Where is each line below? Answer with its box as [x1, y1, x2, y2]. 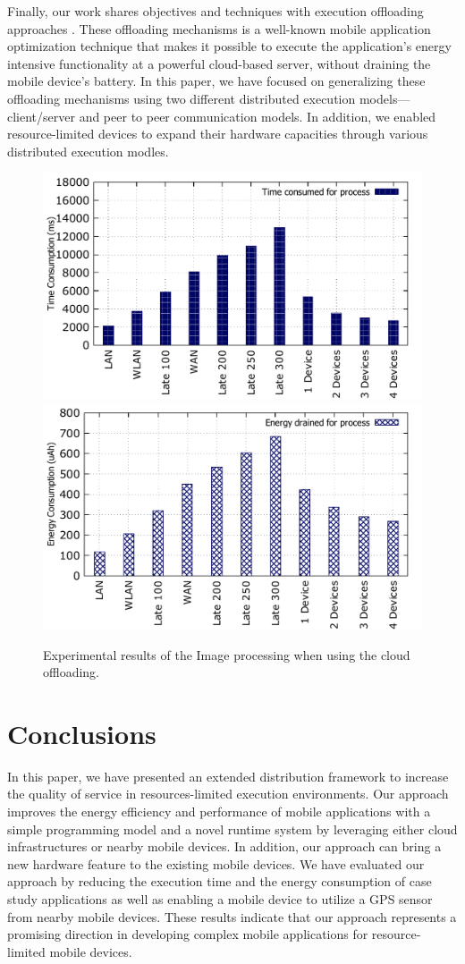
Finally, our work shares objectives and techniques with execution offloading [7, 2, 424, 20]
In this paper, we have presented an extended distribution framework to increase [7, 766, 449, 785]
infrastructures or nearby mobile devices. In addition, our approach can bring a [7, 837, 442, 856]
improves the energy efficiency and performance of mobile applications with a [7, 802, 431, 820]
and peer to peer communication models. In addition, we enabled [79, 106, 436, 125]
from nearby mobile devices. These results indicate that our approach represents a [7, 907, 457, 926]
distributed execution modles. [7, 141, 169, 160]
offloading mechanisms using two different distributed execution [7, 89, 356, 107]
